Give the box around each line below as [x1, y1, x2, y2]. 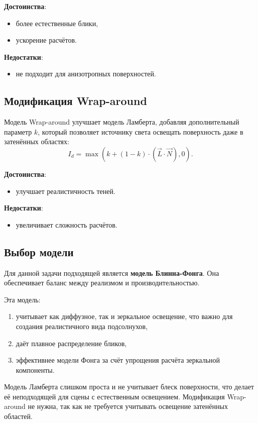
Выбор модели [4, 244, 74, 259]
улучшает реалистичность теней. [16, 185, 115, 196]
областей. [4, 411, 33, 421]
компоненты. [16, 364, 55, 375]
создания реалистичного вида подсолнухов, [16, 321, 148, 331]
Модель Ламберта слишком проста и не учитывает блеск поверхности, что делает [4, 381, 254, 392]
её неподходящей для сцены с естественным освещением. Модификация [4, 391, 225, 401]
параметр [4, 126, 32, 137]
